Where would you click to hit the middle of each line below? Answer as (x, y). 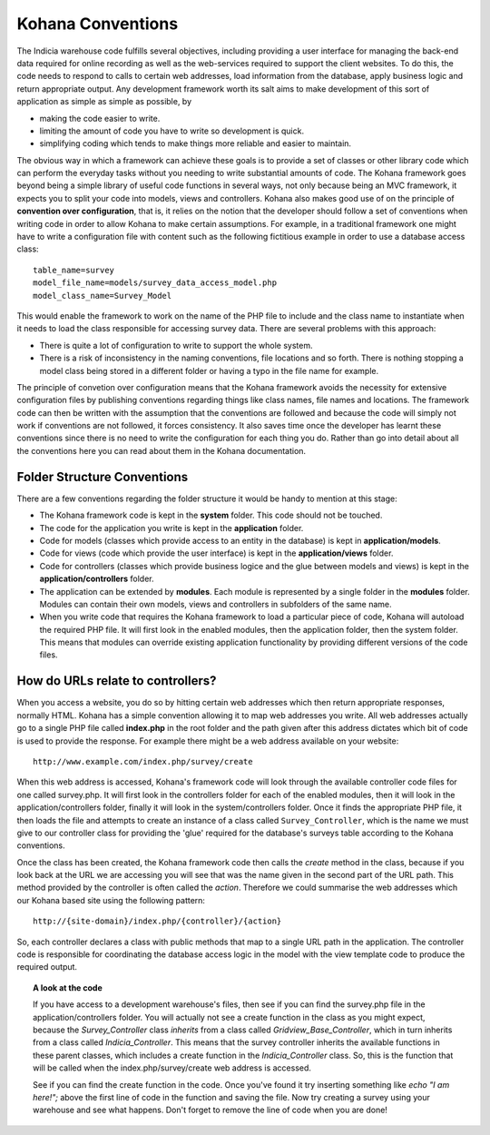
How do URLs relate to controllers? (117, 681)
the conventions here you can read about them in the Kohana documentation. (162, 450)
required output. (47, 967)
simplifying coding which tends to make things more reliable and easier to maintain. (196, 143)
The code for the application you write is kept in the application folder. (171, 528)
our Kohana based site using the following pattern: (111, 900)
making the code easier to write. (100, 118)
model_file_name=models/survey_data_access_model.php (155, 283)
